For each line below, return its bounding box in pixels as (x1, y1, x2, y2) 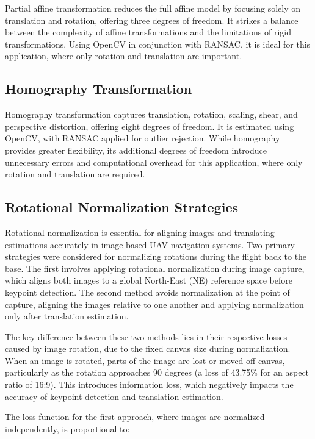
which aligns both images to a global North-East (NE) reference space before (5, 274, 293, 287)
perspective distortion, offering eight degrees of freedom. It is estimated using (5, 120, 294, 132)
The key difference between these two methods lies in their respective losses (5, 330, 288, 343)
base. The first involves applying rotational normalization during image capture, (5, 262, 305, 274)
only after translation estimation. (5, 310, 129, 323)
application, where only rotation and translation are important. (5, 49, 242, 62)
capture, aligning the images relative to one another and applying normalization (5, 298, 304, 310)
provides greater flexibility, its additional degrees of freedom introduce (5, 143, 267, 156)
